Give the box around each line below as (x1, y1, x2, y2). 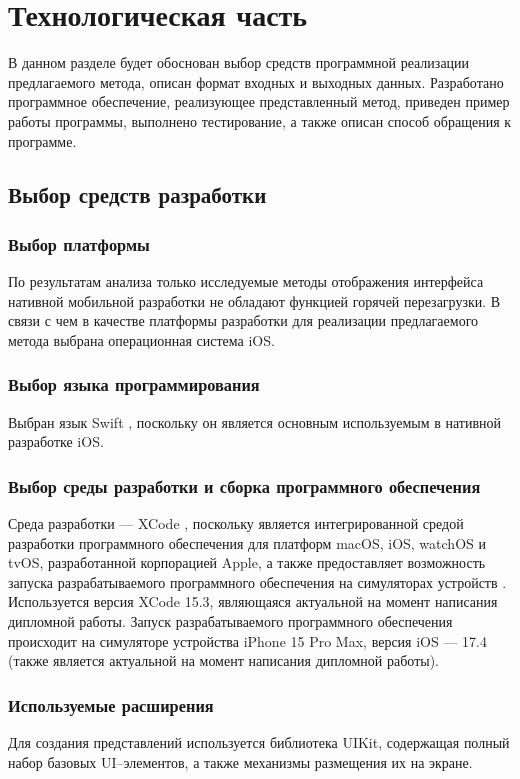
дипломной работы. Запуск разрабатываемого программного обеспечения (8, 611, 453, 632)
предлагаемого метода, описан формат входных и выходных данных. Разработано (8, 71, 504, 92)
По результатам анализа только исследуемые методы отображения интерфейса (8, 271, 484, 292)
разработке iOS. (8, 431, 104, 452)
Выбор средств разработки (8, 179, 267, 210)
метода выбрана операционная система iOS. (8, 329, 275, 350)
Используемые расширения (8, 692, 214, 717)
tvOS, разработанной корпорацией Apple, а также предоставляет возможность (8, 552, 486, 573)
